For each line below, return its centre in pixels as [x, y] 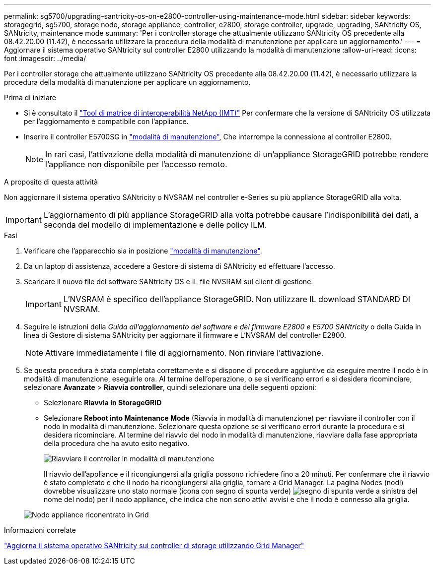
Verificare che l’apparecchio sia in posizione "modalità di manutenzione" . [143, 251]
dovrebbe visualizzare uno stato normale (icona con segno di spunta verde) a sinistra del [231, 491]
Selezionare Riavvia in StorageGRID [103, 403]
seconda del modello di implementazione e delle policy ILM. [155, 225]
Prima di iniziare [30, 97]
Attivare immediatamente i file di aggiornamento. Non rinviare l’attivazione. [184, 353]
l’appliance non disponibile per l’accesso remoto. [136, 164]
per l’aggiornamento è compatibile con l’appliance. [106, 121]
